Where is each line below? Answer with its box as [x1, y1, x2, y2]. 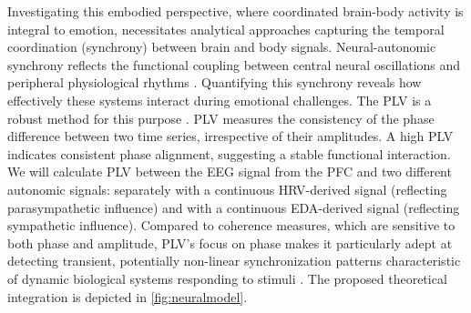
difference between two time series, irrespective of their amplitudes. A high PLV [7, 126, 454, 146]
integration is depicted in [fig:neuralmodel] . [7, 287, 248, 306]
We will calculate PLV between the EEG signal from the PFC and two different [7, 162, 452, 181]
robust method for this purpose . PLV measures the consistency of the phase [7, 108, 435, 127]
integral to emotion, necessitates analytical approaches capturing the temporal [7, 19, 445, 38]
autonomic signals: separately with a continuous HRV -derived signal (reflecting [7, 179, 447, 198]
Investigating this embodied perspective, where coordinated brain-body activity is [7, 2, 464, 20]
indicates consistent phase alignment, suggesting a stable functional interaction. [7, 144, 451, 163]
